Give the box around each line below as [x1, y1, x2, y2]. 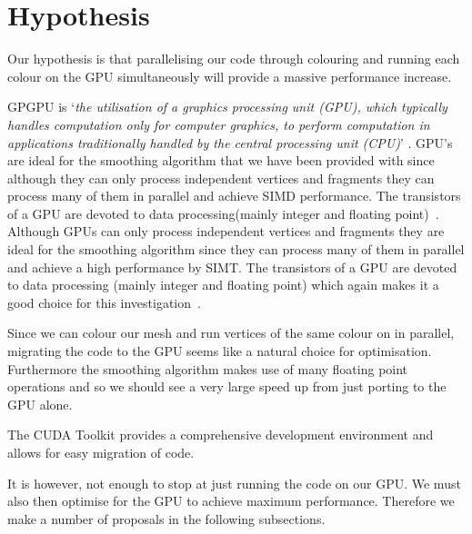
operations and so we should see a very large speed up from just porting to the [7, 377, 447, 396]
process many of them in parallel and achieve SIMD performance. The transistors [7, 186, 461, 205]
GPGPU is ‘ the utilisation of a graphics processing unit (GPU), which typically [7, 97, 447, 116]
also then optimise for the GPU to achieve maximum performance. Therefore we [7, 491, 455, 510]
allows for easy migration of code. [7, 443, 195, 461]
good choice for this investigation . [7, 292, 201, 311]
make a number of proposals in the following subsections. [7, 509, 326, 528]
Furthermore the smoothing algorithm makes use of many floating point [7, 359, 408, 378]
